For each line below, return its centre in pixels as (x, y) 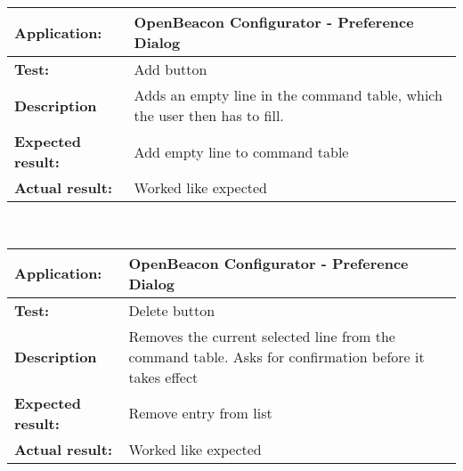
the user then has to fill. (209, 115)
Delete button (172, 310)
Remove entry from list (200, 413)
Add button (171, 69)
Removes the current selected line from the (262, 336)
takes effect (163, 377)
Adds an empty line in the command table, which (288, 95)
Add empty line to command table (241, 151)
